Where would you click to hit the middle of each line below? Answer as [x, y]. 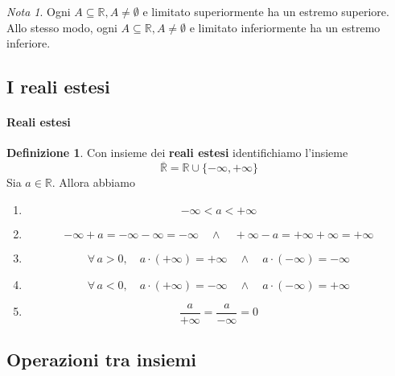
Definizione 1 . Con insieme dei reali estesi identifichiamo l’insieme [177, 153]
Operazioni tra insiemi [102, 359]
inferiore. [29, 43]
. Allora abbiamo [93, 182]
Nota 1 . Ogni [39, 11]
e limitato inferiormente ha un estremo [285, 27]
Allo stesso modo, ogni [62, 27]
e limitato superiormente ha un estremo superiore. [266, 11]
